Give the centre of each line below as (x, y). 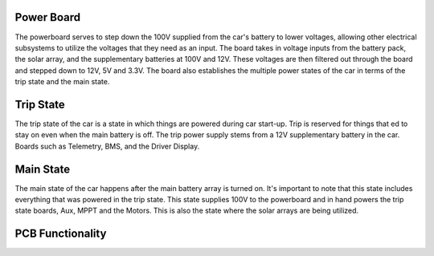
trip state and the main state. (62, 82)
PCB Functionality (61, 234)
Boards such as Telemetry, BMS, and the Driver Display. (107, 146)
